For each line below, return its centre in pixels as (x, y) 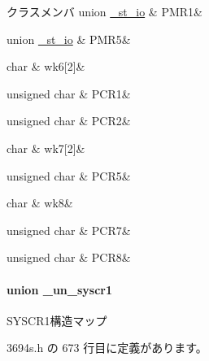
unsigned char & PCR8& (69, 257)
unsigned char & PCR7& (69, 230)
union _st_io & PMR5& (69, 39)
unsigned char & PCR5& (69, 175)
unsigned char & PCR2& (69, 121)
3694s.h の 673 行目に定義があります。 (107, 348)
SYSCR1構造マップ (57, 320)
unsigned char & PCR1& (69, 93)
